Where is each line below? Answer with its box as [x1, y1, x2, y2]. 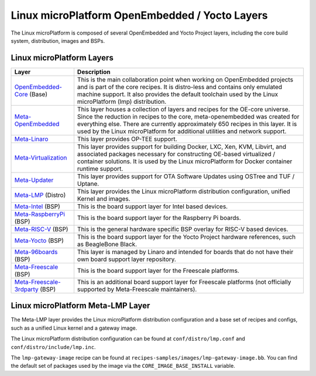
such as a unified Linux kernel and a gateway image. [11, 324, 138, 331]
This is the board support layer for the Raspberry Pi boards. [77, 214, 241, 222]
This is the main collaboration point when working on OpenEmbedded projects [77, 75, 294, 83]
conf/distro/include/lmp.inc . [11, 343, 96, 350]
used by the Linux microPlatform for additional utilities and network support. [77, 127, 287, 135]
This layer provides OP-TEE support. [77, 135, 178, 143]
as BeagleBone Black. [77, 240, 138, 248]
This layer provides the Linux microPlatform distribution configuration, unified [77, 187, 291, 195]
